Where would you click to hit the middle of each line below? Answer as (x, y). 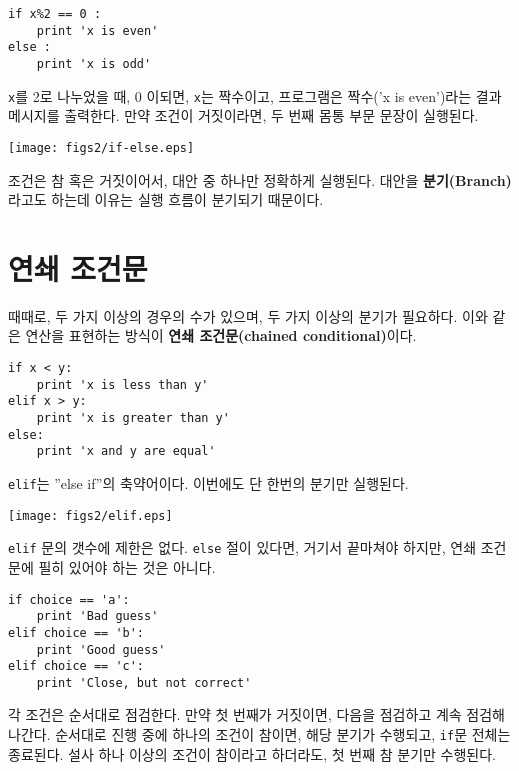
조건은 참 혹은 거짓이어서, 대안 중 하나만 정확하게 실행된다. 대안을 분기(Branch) (260, 179)
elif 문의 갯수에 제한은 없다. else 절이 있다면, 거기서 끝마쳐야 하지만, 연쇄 (242, 547)
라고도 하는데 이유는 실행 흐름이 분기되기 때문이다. (166, 199)
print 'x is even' (97, 30)
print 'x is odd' (94, 63)
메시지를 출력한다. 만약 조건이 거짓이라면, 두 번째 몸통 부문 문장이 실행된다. (243, 115)
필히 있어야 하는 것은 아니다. (127, 566)
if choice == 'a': (69, 599)
